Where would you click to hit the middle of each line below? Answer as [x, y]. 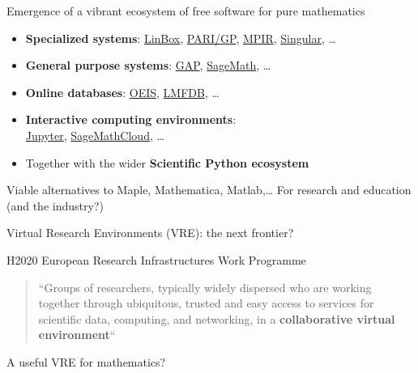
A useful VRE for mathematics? [86, 361]
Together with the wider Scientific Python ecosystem [167, 162]
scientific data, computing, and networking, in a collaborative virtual [217, 318]
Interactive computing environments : [131, 119]
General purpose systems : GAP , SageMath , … [148, 65]
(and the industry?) [55, 205]
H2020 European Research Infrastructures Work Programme [156, 259]
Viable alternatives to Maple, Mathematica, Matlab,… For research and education [209, 190]
